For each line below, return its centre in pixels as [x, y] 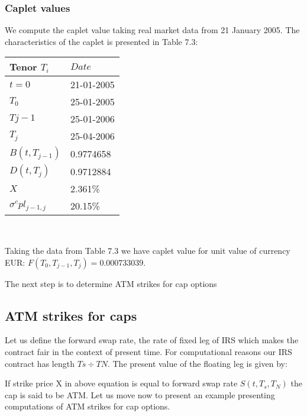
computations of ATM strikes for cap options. [88, 406]
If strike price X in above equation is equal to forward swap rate [121, 383]
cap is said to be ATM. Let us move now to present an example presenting [140, 394]
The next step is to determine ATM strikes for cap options [111, 283]
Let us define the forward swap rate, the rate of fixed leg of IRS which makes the [152, 340]
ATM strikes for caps [71, 315]
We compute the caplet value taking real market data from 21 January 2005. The [152, 30]
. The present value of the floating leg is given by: [197, 363]
